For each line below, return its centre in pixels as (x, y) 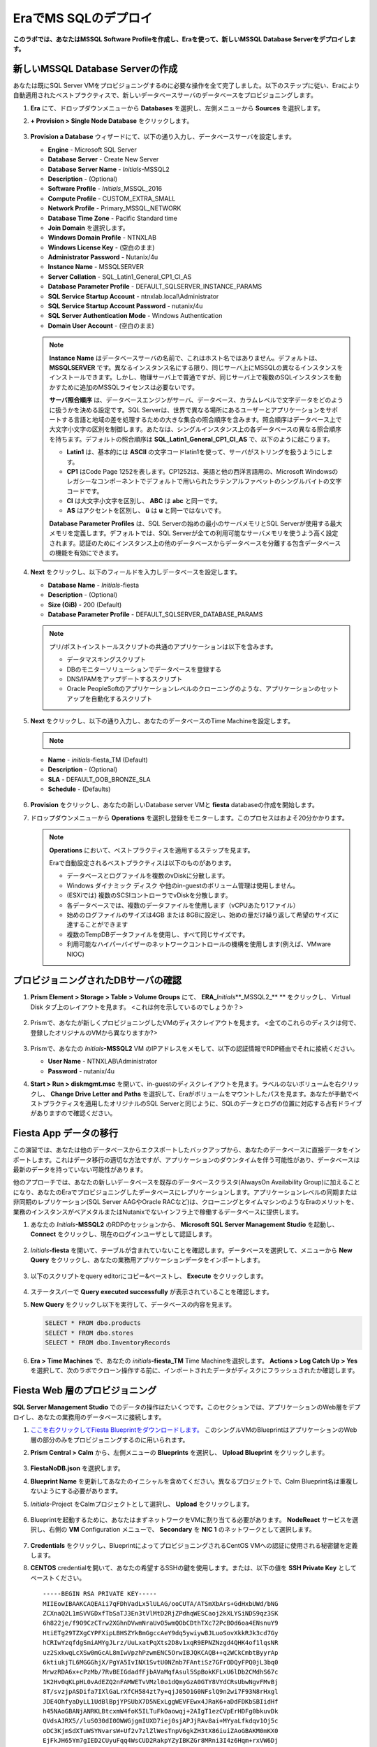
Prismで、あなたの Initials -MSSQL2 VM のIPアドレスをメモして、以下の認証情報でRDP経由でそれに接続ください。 (194, 1049)
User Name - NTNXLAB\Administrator (103, 1061)
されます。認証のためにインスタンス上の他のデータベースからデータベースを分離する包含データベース (195, 543)
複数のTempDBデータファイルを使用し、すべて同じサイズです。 (158, 934)
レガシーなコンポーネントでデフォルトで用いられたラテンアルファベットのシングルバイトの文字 (204, 481)
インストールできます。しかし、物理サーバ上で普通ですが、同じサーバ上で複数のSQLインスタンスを (192, 377)
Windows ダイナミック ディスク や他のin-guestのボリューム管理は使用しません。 (183, 885)
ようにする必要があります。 (82, 1491)
